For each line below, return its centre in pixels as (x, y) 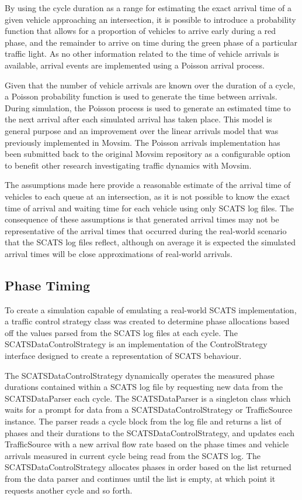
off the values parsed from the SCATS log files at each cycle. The (121, 332)
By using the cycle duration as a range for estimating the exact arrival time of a (148, 8)
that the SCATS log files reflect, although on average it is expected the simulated (150, 242)
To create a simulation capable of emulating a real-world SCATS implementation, (151, 309)
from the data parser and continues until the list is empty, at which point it (140, 478)
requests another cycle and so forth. (69, 490)
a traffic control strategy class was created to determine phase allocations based (147, 321)
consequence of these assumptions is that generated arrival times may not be (142, 219)
